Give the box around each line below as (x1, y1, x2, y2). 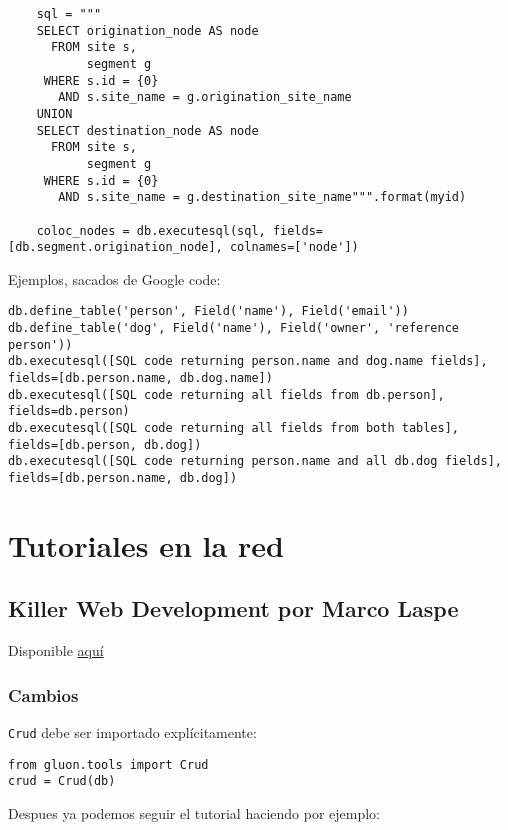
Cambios (8, 682, 79, 707)
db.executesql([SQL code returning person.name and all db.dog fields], (8, 454, 502, 469)
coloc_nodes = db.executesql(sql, (36, 223, 266, 238)
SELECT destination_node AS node (36, 123, 259, 138)
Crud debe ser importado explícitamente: (8, 722, 257, 743)
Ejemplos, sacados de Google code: (8, 268, 221, 289)
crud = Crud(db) (8, 774, 116, 789)
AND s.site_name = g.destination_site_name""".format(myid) (58, 190, 467, 205)
